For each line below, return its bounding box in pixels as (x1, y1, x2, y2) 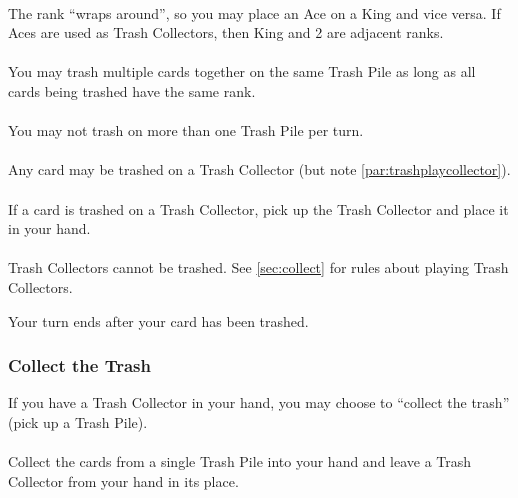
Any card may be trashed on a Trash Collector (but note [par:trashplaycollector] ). (8, 159, 511, 180)
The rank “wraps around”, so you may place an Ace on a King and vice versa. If (8, 2, 501, 23)
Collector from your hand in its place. (8, 470, 239, 491)
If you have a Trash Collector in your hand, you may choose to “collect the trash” (8, 392, 510, 413)
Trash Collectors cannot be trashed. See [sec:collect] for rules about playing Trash (8, 257, 509, 278)
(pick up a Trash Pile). (8, 411, 148, 432)
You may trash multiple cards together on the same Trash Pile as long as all (8, 61, 476, 82)
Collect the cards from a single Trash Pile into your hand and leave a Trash (8, 451, 472, 472)
